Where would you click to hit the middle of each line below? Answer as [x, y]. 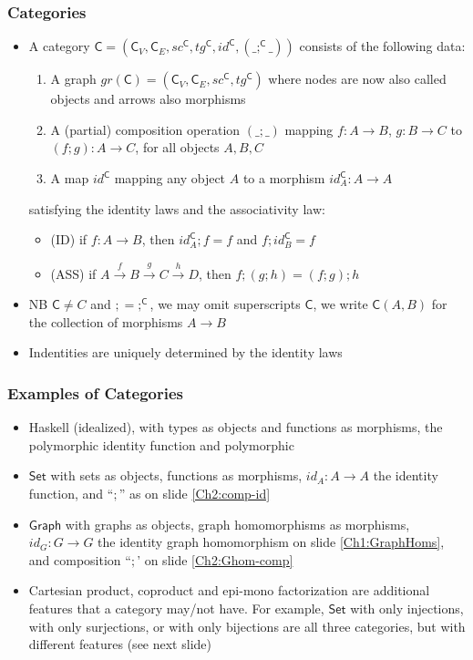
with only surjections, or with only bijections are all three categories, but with [247, 626]
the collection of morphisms [106, 321]
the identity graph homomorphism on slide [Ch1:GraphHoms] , [271, 542]
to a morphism [284, 178]
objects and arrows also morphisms [148, 99]
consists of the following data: [382, 46]
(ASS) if [73, 273]
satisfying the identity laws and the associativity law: [177, 208]
